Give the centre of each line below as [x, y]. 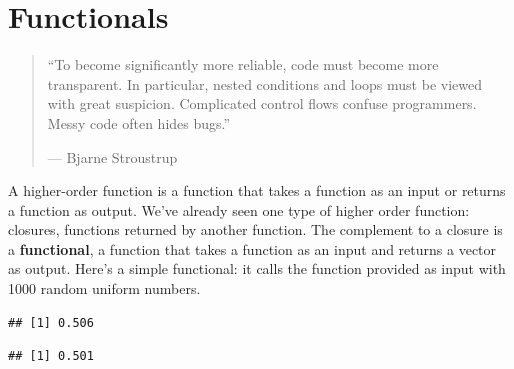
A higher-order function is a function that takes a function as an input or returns [257, 190]
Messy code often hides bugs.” [139, 122]
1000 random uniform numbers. [104, 288]
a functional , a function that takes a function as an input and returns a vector [252, 248]
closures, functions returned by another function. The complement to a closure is [255, 229]
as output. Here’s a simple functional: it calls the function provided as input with [257, 268]
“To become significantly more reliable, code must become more [243, 64]
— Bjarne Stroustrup [112, 156]
